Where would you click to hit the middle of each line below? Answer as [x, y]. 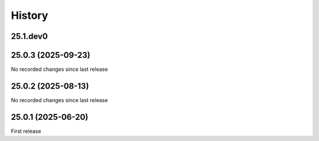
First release [26, 131]
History [30, 15]
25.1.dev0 [30, 36]
